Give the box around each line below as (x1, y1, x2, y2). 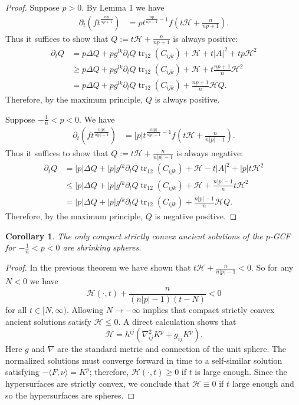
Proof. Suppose (5, 1, 60, 13)
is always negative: (176, 146, 244, 159)
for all (5, 304, 27, 316)
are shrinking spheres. (63, 241, 142, 253)
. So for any (251, 261, 294, 274)
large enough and (232, 377, 294, 389)
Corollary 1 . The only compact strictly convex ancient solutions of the (5, 229, 263, 242)
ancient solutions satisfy (5, 315, 92, 327)
